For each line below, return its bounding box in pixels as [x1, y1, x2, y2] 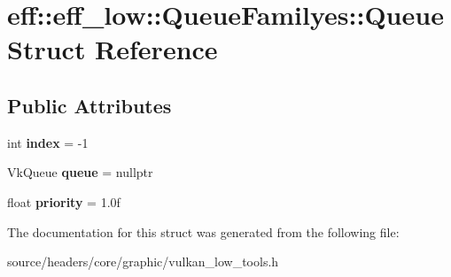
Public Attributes [7, 91, 172, 119]
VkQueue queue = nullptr [7, 163, 153, 181]
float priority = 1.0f [7, 192, 121, 211]
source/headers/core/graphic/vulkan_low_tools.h [7, 252, 279, 271]
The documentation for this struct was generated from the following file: [7, 222, 400, 241]
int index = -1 [7, 133, 89, 151]
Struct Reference [7, 31, 218, 67]
